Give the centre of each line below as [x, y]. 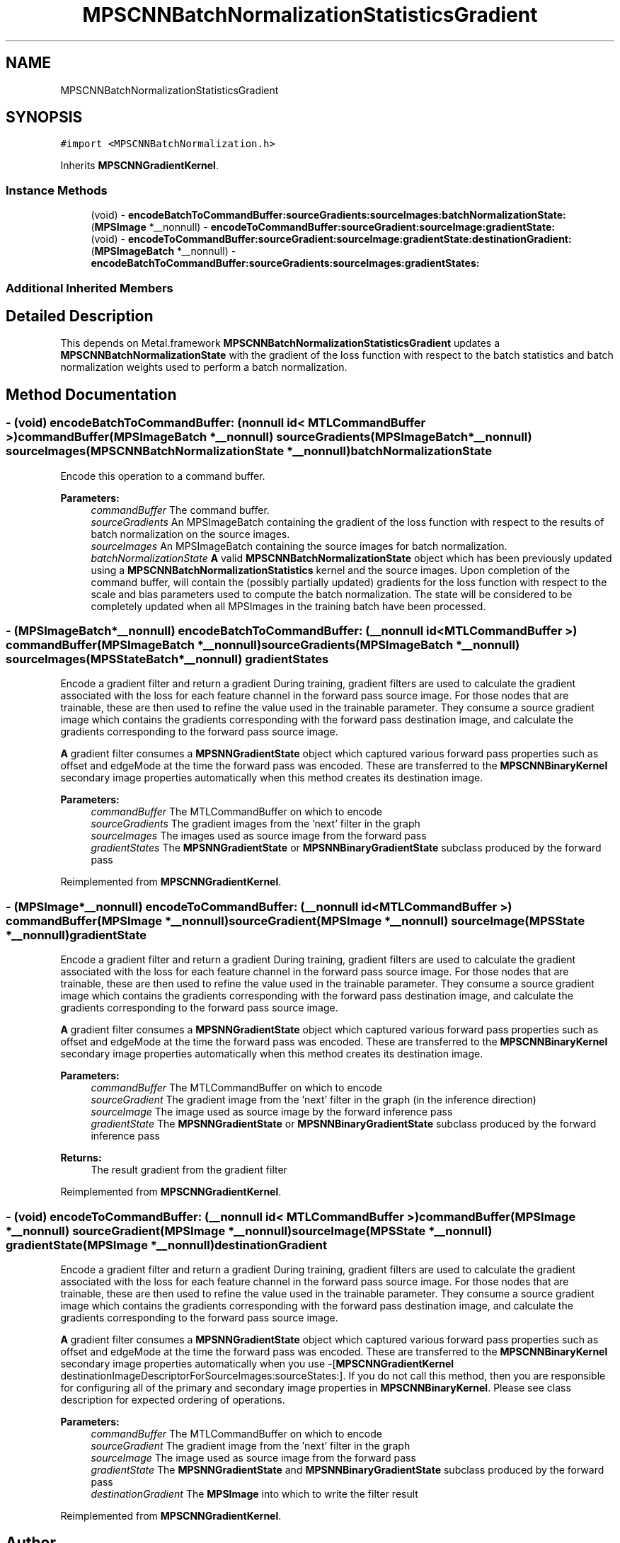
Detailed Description [80, 316]
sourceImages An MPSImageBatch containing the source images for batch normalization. [299, 546]
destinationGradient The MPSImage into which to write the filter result [254, 1493]
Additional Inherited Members [90, 288]
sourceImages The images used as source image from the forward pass [259, 836]
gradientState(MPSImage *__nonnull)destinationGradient [166, 1245]
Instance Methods [57, 190]
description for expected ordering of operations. [173, 1399]
